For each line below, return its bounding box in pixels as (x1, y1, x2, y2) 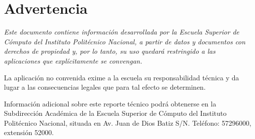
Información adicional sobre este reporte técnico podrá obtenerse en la (4, 98, 217, 108)
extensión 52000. (4, 127, 54, 138)
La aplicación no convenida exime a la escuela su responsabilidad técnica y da (4, 72, 239, 82)
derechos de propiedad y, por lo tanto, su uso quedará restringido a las (4, 46, 216, 56)
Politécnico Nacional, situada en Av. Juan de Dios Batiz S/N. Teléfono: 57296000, (4, 117, 252, 128)
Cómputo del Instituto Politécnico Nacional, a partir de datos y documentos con (4, 36, 246, 46)
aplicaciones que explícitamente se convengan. (4, 55, 143, 66)
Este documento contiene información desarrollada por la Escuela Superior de (4, 27, 240, 37)
